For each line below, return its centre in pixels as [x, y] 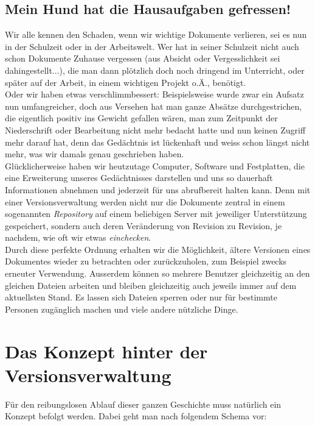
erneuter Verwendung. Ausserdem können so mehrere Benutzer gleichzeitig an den [157, 273]
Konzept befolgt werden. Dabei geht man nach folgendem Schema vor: [136, 416]
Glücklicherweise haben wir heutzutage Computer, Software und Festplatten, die [155, 165]
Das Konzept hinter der [106, 351]
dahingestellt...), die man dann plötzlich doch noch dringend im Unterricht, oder [155, 70]
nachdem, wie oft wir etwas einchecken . [78, 237]
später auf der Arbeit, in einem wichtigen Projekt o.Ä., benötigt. [126, 82]
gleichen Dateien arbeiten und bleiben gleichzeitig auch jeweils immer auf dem [151, 285]
